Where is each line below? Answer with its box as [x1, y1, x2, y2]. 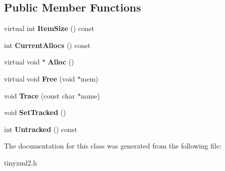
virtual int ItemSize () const [4, 23, 94, 33]
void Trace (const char [4, 90, 75, 100]
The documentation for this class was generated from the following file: [4, 140, 221, 151]
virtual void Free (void [4, 73, 75, 83]
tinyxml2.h [4, 157, 37, 167]
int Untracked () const [4, 123, 77, 134]
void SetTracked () [4, 107, 66, 117]
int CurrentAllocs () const [4, 39, 90, 50]
